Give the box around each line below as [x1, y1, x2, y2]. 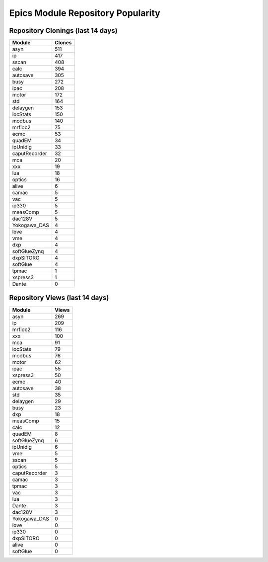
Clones [55, 39, 72, 46]
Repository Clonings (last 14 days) [9, 26, 118, 35]
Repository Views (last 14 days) [9, 294, 109, 302]
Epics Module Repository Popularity [9, 7, 161, 18]
